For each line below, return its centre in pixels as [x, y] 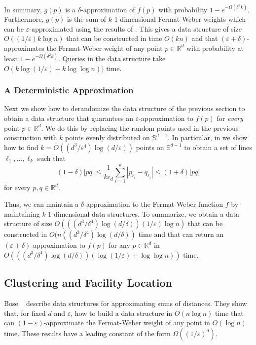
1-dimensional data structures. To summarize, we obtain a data [144, 213]
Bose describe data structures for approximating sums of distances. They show [126, 303]
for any [119, 245]
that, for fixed [25, 313]
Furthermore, [24, 19]
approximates [24, 48]
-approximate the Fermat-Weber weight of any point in [127, 323]
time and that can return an [181, 234]
